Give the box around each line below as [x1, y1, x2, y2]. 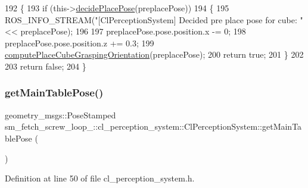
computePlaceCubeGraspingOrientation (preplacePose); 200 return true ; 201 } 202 [5, 48, 304, 61]
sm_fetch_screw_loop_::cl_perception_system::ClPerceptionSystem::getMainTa [5, 120, 302, 133]
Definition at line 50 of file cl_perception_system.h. [5, 172, 195, 184]
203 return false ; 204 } [5, 59, 86, 72]
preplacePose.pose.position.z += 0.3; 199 [5, 36, 154, 49]
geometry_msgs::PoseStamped [5, 108, 116, 121]
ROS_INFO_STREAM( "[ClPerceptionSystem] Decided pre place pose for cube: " [5, 13, 303, 26]
